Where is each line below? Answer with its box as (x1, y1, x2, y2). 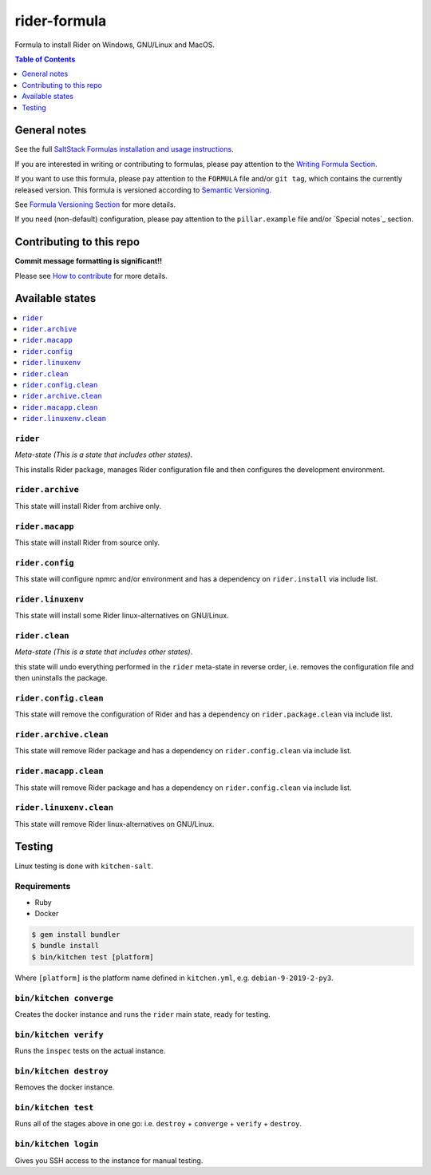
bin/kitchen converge (14, 993, 113, 1003)
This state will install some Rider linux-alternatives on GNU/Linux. (14, 611, 229, 621)
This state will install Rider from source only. (14, 538, 160, 547)
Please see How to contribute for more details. (14, 271, 168, 280)
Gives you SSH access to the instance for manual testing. (14, 1155, 204, 1165)
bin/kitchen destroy (14, 1066, 109, 1076)
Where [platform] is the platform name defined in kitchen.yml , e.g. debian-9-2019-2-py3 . (14, 973, 334, 982)
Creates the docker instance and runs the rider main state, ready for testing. (14, 1009, 271, 1018)
